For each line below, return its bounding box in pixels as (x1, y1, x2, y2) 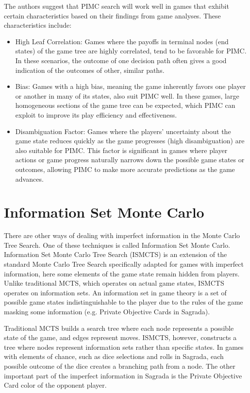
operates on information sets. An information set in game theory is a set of (4, 287, 227, 297)
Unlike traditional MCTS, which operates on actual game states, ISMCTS (4, 278, 224, 288)
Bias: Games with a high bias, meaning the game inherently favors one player (15, 81, 246, 91)
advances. (15, 173, 44, 184)
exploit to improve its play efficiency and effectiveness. (15, 109, 177, 120)
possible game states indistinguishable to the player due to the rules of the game (4, 297, 243, 307)
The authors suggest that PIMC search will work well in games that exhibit (4, 1, 229, 11)
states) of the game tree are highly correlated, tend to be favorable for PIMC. (15, 46, 247, 56)
